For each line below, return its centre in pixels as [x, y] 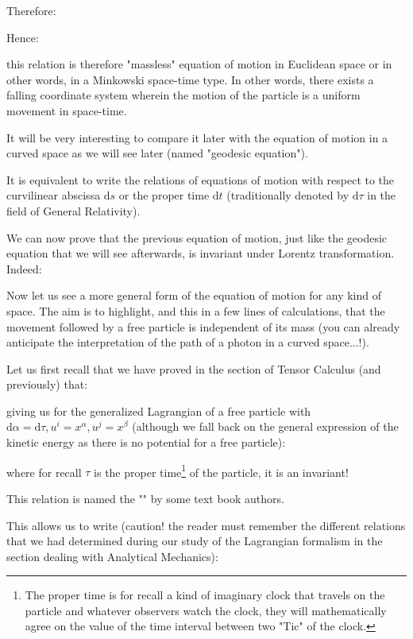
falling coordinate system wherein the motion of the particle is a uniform [183, 95]
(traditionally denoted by [288, 195]
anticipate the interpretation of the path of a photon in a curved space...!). [188, 342]
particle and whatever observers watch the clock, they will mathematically [206, 610]
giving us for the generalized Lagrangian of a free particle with [159, 411]
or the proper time [164, 195]
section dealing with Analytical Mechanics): [112, 556]
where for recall [44, 472]
